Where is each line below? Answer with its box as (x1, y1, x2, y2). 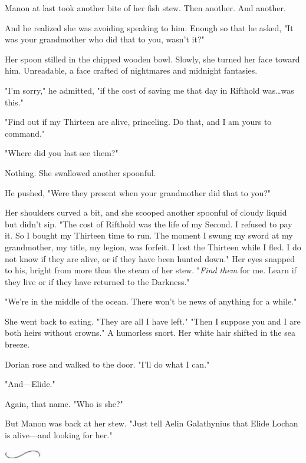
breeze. (5, 338, 30, 350)
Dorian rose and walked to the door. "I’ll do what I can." (5, 358, 210, 370)
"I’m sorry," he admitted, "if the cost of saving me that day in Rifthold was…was (5, 84, 294, 96)
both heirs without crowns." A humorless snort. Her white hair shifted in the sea (5, 326, 295, 339)
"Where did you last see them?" (5, 147, 119, 159)
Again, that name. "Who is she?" (5, 397, 123, 409)
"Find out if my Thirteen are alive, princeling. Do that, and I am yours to (5, 115, 272, 128)
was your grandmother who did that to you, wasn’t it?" (5, 33, 205, 45)
